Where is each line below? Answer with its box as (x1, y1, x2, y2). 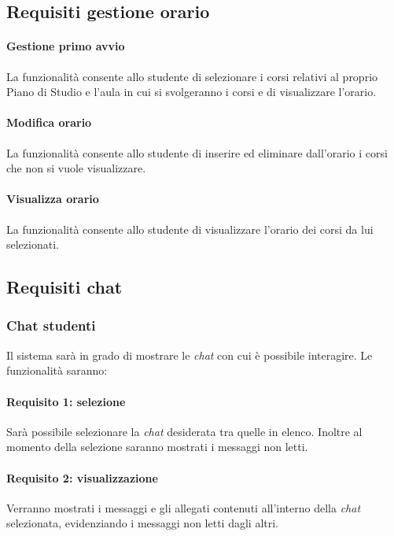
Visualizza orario (6, 190, 99, 207)
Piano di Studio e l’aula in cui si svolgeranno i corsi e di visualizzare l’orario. (6, 83, 377, 100)
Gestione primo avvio (6, 38, 125, 54)
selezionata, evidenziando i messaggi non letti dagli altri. (6, 515, 278, 531)
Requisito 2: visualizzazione (6, 469, 158, 486)
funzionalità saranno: (6, 362, 108, 379)
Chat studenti (6, 316, 96, 335)
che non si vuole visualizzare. (6, 160, 146, 176)
